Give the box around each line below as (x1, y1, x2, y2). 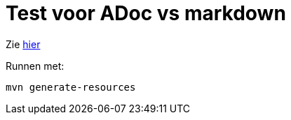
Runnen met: (6, 59, 65, 72)
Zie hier (6, 38, 41, 50)
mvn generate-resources (6, 81, 136, 93)
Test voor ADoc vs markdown (6, 1, 286, 25)
